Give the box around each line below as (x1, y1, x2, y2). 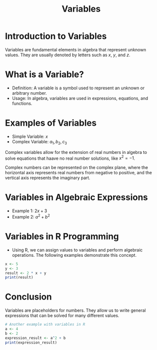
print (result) (5, 275, 34, 280)
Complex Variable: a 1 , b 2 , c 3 (12, 138, 67, 146)
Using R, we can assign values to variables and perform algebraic (12, 247, 143, 253)
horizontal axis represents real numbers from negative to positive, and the (5, 170, 152, 176)
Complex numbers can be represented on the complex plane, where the (5, 165, 148, 170)
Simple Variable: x (12, 133, 48, 139)
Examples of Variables (5, 117, 97, 129)
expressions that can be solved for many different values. (5, 313, 119, 318)
